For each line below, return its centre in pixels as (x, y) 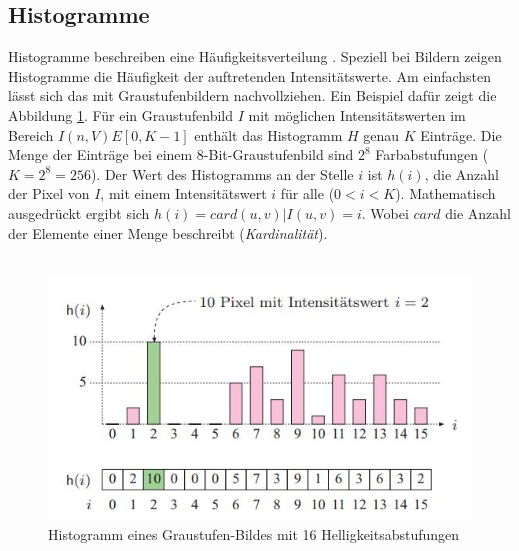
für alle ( (307, 193)
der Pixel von (49, 193)
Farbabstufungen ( (432, 154)
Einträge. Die (461, 134)
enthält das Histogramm (268, 134)
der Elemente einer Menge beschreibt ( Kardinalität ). (168, 232)
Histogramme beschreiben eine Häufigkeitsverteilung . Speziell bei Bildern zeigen (255, 56)
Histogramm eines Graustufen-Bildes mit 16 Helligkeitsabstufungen (254, 534)
